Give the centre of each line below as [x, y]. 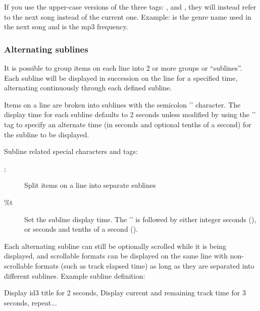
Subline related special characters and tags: [71, 151]
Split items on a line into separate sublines [90, 185]
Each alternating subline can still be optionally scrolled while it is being [115, 246]
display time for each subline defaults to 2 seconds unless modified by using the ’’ [130, 114]
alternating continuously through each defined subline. [88, 88]
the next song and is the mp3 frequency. [66, 27]
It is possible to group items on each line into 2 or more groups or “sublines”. [123, 68]
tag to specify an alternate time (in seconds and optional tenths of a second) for [128, 124]
